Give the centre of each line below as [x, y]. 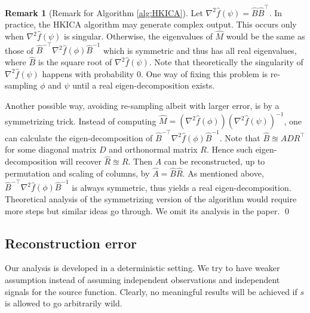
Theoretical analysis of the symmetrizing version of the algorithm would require [151, 198]
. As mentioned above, [223, 173]
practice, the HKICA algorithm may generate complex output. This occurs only [151, 24]
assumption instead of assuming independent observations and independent [142, 279]
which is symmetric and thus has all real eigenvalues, [200, 50]
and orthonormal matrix [153, 149]
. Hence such [229, 149]
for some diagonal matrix [51, 149]
